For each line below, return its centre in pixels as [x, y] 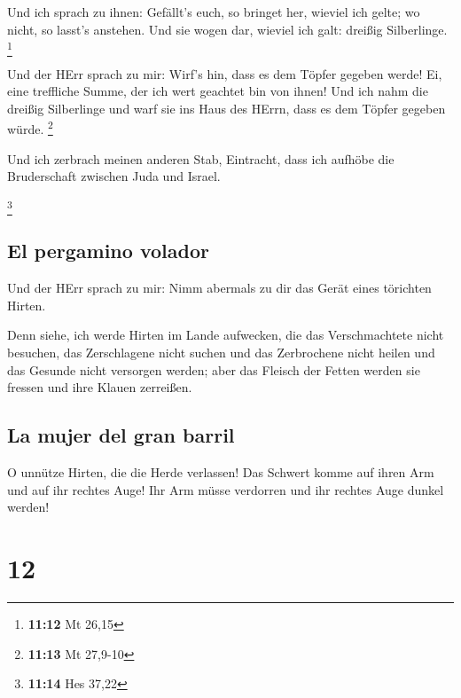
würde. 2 [30, 127]
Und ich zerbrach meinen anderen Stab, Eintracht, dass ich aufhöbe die [201, 158]
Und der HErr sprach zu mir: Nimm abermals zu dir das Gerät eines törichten [219, 288]
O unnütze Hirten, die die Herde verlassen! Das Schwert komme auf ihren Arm [221, 472]
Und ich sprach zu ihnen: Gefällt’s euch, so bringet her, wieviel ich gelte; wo [214, 12]
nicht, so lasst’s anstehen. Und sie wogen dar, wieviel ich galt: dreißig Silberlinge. [227, 29]
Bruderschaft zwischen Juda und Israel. [114, 176]
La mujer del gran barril [121, 435]
